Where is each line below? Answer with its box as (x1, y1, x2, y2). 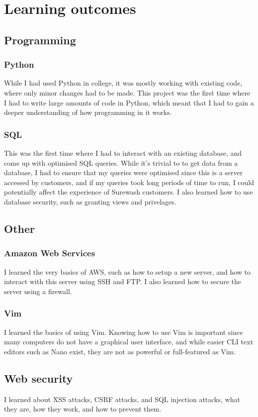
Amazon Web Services (4, 247, 95, 259)
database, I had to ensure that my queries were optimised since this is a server (4, 167, 243, 178)
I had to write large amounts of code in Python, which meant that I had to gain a (4, 97, 254, 107)
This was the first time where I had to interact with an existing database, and (4, 147, 242, 158)
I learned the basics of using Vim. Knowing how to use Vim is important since (4, 326, 243, 337)
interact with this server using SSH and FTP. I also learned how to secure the (4, 276, 241, 287)
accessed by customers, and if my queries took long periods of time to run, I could (4, 177, 255, 187)
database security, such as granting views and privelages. (4, 196, 176, 207)
